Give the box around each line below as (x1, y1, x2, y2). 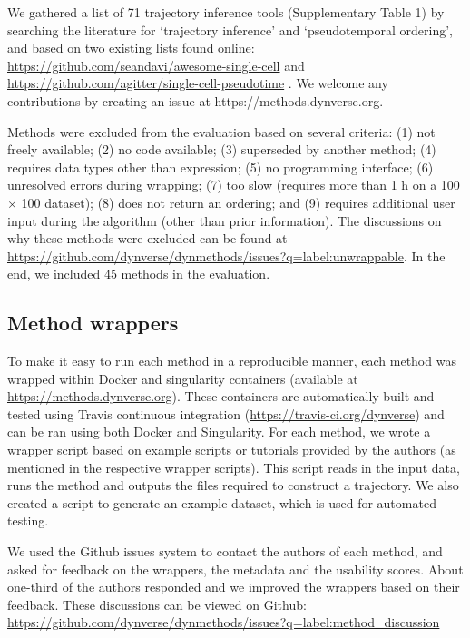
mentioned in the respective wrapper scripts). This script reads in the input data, (7, 457, 460, 476)
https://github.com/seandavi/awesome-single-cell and (7, 55, 305, 74)
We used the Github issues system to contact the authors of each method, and (7, 542, 443, 561)
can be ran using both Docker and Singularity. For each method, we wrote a (7, 422, 431, 441)
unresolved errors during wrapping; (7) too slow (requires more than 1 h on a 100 (7, 175, 460, 194)
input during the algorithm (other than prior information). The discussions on (7, 211, 442, 230)
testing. (7, 511, 49, 530)
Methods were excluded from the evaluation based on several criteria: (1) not (7, 122, 436, 141)
